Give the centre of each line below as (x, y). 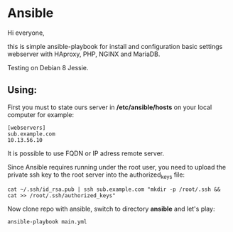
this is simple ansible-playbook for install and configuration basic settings (115, 46)
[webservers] (27, 128)
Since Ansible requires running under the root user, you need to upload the (117, 167)
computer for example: (41, 114)
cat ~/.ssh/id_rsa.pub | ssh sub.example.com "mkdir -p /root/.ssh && (114, 189)
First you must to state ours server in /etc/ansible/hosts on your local (110, 107)
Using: (22, 90)
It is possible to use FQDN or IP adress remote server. (86, 153)
